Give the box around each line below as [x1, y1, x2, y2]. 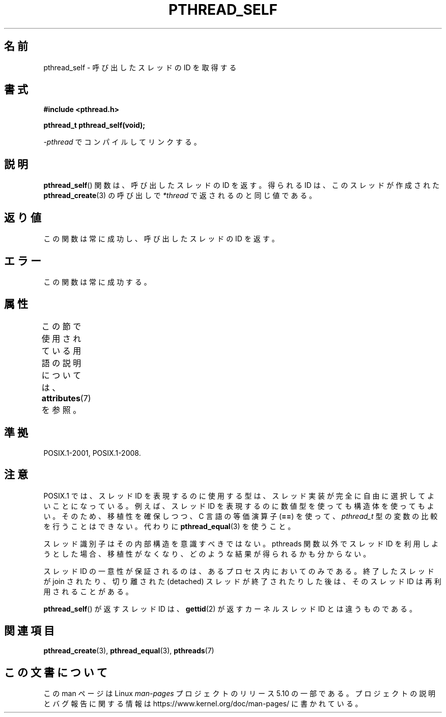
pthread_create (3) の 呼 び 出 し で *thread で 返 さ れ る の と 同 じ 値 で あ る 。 [43, 191, 317, 200]
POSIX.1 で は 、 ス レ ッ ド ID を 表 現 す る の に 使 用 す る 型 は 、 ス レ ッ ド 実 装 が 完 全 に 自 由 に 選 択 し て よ [43, 491, 435, 500]
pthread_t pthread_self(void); [43, 121, 146, 130]
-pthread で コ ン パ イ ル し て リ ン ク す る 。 [43, 137, 201, 147]
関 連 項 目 [4, 624, 54, 637]
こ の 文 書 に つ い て [4, 666, 107, 679]
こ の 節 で [41, 321, 81, 332]
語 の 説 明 [41, 357, 81, 368]
